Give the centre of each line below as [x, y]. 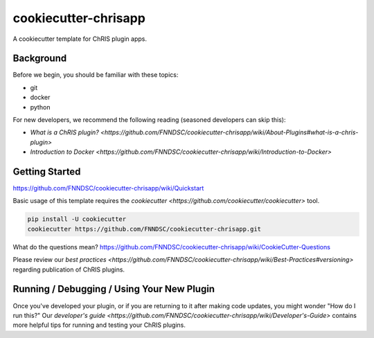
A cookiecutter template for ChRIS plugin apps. [80, 39]
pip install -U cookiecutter [77, 219]
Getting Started [47, 172]
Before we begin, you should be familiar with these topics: [96, 75]
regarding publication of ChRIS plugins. [69, 269]
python [40, 107]
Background [40, 59]
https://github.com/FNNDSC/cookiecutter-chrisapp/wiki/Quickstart [108, 188]
